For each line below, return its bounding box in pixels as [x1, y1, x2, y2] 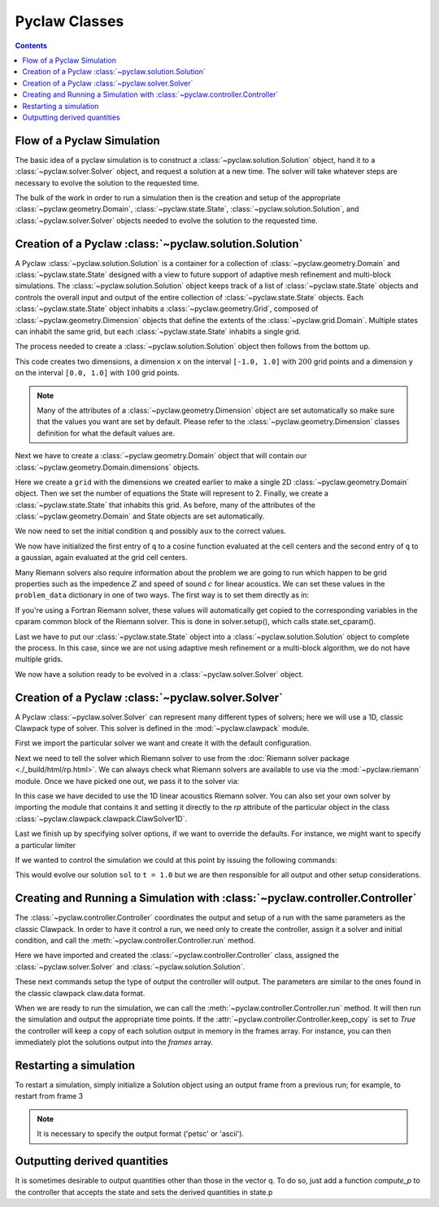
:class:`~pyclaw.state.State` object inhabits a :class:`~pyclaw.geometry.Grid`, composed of [15, 304, 319, 313]
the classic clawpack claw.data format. [15, 988, 146, 998]
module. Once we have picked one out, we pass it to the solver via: [15, 776, 240, 785]
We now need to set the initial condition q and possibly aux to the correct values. [15, 526, 286, 536]
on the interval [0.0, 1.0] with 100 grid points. [15, 368, 180, 378]
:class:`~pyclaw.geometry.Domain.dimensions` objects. [15, 462, 201, 472]
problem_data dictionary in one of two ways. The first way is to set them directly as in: [15, 590, 310, 600]
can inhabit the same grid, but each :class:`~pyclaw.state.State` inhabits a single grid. [15, 326, 301, 336]
